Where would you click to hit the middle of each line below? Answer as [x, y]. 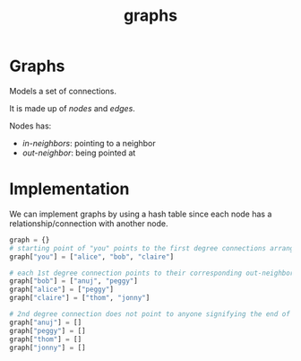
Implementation [69, 189]
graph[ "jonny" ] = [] [48, 348]
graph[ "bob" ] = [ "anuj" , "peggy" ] [74, 281]
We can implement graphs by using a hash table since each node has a [141, 214]
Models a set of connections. [63, 91]
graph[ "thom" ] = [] [46, 339]
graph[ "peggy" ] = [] [48, 330]
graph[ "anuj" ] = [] [46, 322]
